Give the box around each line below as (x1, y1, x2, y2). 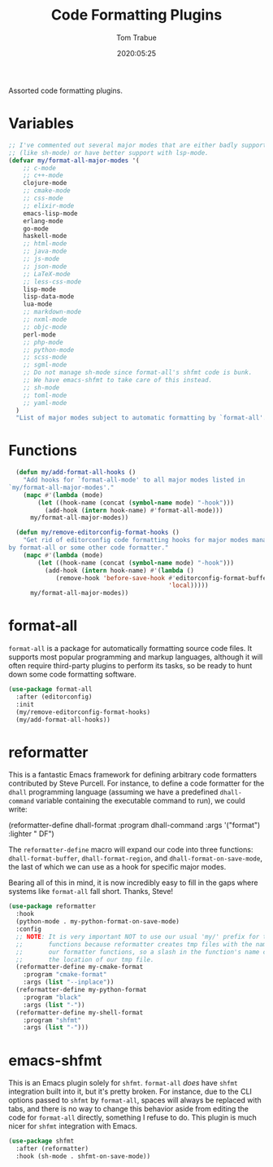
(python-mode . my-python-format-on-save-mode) (15, 918, 180, 926)
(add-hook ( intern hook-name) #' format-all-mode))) (44, 506, 223, 514)
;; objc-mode (23, 323, 67, 331)
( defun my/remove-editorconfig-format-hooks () (15, 528, 180, 537)
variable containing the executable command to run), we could (36, 796, 245, 806)
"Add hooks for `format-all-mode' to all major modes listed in (23, 476, 245, 484)
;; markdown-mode (23, 308, 82, 316)
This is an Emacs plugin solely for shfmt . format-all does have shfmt (8, 1078, 238, 1088)
